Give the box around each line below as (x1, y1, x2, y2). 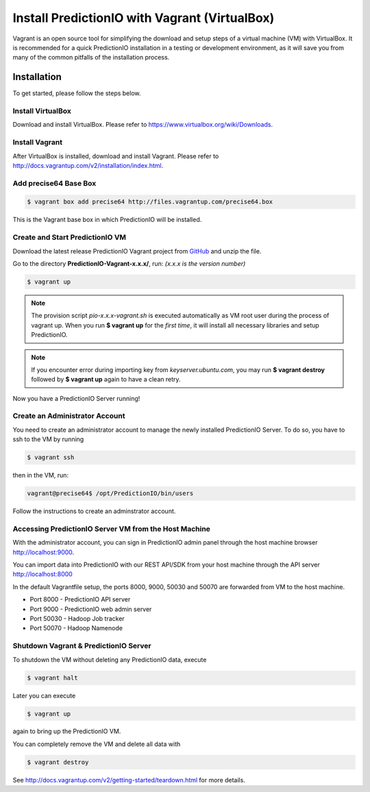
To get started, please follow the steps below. (12, 89, 141, 97)
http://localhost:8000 (12, 570, 73, 578)
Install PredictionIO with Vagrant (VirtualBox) (12, 10, 275, 25)
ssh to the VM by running (12, 435, 84, 443)
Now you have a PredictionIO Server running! (12, 394, 140, 402)
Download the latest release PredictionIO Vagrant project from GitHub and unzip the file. (12, 247, 262, 255)
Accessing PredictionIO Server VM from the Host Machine (12, 524, 210, 534)
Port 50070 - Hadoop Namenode (29, 624, 123, 632)
